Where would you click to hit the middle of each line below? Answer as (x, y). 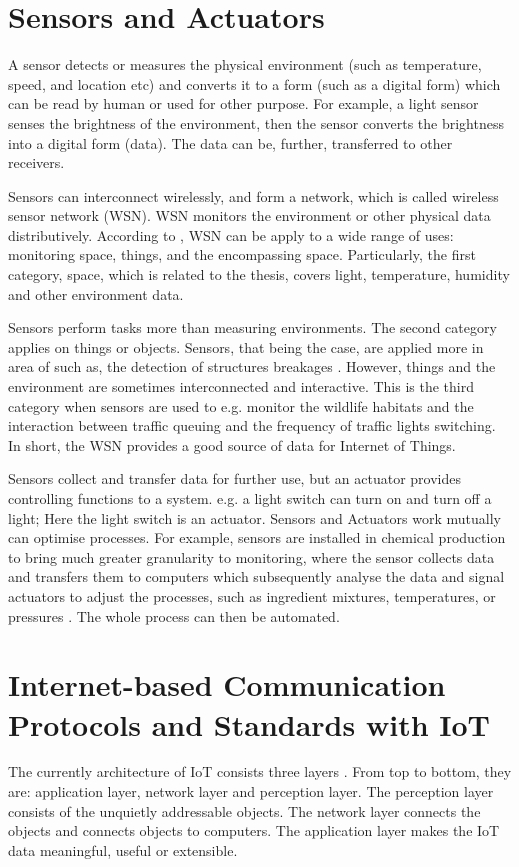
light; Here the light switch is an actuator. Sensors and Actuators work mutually (254, 517)
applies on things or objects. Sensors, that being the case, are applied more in (246, 346)
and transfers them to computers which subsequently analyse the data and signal (256, 576)
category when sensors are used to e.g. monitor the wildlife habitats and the (241, 405)
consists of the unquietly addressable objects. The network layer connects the (244, 810)
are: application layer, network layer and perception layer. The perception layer (251, 791)
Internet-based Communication (227, 684)
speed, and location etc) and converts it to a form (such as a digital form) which (254, 83)
